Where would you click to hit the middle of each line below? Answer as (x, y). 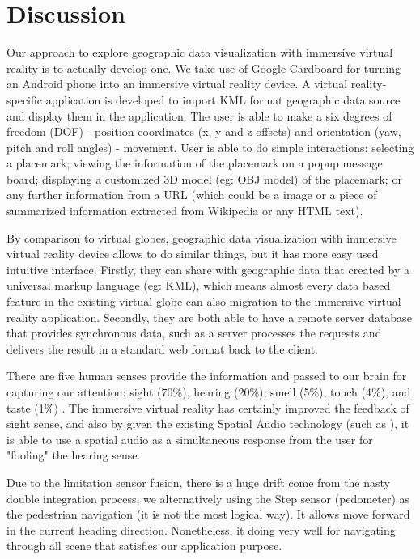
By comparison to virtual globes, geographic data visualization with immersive (202, 237)
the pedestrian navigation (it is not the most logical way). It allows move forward (208, 514)
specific (25, 99)
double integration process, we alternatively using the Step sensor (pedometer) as (208, 498)
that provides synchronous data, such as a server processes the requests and (194, 333)
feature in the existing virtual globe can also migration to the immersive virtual (204, 301)
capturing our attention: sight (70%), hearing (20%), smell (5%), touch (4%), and (209, 392)
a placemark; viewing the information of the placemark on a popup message (195, 163)
